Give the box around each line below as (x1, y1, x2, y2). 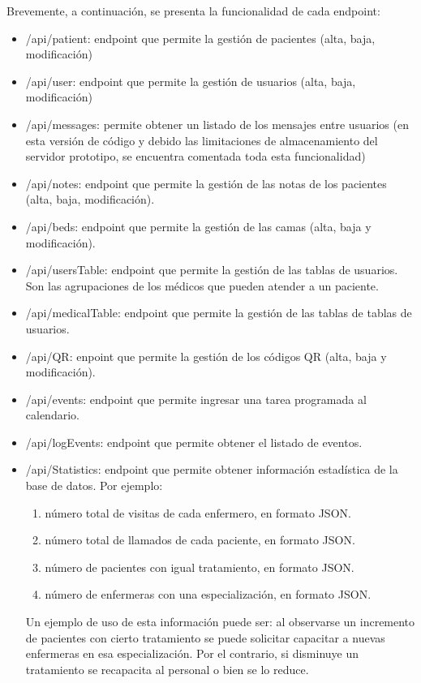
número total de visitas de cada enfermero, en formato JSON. (45, 504, 351, 521)
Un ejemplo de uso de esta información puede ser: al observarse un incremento (25, 613, 415, 630)
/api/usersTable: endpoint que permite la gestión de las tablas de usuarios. (25, 261, 398, 278)
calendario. (25, 406, 79, 423)
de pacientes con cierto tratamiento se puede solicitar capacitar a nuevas (25, 629, 385, 646)
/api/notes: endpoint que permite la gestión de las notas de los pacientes (25, 174, 387, 191)
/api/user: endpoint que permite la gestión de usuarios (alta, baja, (25, 72, 356, 89)
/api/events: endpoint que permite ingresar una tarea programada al (25, 390, 367, 407)
